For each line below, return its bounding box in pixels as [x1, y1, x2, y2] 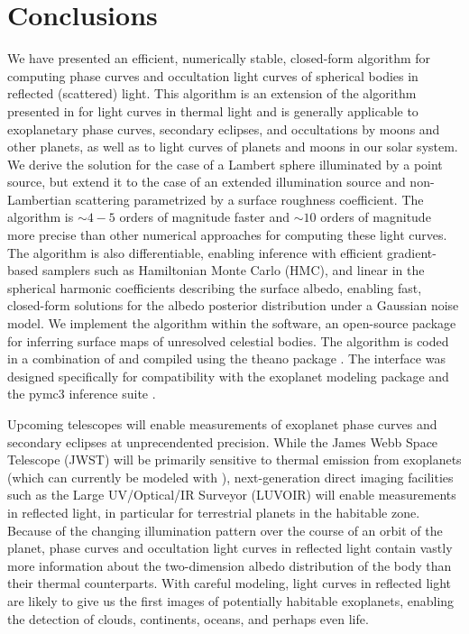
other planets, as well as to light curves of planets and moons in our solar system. [7, 137, 458, 156]
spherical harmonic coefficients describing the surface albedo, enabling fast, [7, 278, 422, 297]
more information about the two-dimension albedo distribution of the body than [7, 556, 452, 574]
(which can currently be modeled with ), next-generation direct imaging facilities [7, 467, 454, 486]
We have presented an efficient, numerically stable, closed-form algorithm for [7, 49, 431, 68]
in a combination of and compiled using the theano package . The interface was [7, 349, 446, 368]
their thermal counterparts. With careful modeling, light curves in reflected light [7, 574, 452, 593]
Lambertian [7, 189, 72, 208]
